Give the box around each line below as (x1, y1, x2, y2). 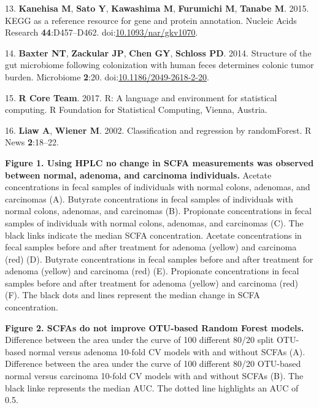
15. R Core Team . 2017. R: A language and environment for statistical (5, 91, 277, 104)
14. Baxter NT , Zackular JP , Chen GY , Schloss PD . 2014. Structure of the (5, 46, 312, 59)
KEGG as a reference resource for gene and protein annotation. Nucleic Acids (5, 13, 297, 26)
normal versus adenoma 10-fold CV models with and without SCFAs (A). (28, 345, 306, 358)
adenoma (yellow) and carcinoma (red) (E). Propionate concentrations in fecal (5, 264, 299, 277)
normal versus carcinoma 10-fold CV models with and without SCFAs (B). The (5, 369, 304, 382)
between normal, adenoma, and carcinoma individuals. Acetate (5, 168, 272, 181)
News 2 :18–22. (5, 136, 59, 148)
